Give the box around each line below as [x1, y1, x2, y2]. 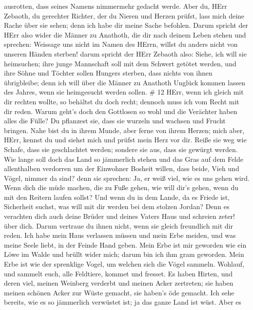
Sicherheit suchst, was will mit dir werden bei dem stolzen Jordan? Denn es [4, 201, 230, 212]
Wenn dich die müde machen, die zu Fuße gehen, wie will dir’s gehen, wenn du [4, 182, 238, 193]
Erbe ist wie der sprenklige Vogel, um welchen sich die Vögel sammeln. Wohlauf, [4, 259, 244, 269]
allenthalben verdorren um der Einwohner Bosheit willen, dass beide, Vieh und [4, 163, 239, 174]
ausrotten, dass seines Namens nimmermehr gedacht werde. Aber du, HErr [4, 1, 227, 11]
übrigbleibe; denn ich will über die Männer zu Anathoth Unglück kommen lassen [4, 77, 245, 87]
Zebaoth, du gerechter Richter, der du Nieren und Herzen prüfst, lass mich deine [4, 10, 245, 20]
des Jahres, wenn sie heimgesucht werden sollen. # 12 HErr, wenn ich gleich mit [4, 87, 244, 97]
